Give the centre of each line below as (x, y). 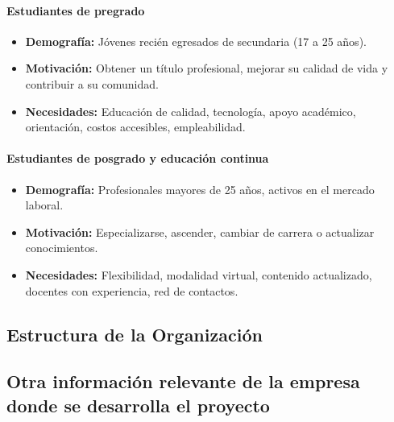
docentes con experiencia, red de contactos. (132, 290)
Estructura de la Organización (135, 334)
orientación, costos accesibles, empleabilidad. (135, 127)
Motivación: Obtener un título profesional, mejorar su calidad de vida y (207, 68)
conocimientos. (62, 248)
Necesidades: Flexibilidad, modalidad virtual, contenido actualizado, (199, 274)
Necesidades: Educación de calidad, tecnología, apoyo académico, (191, 111)
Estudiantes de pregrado (76, 10)
